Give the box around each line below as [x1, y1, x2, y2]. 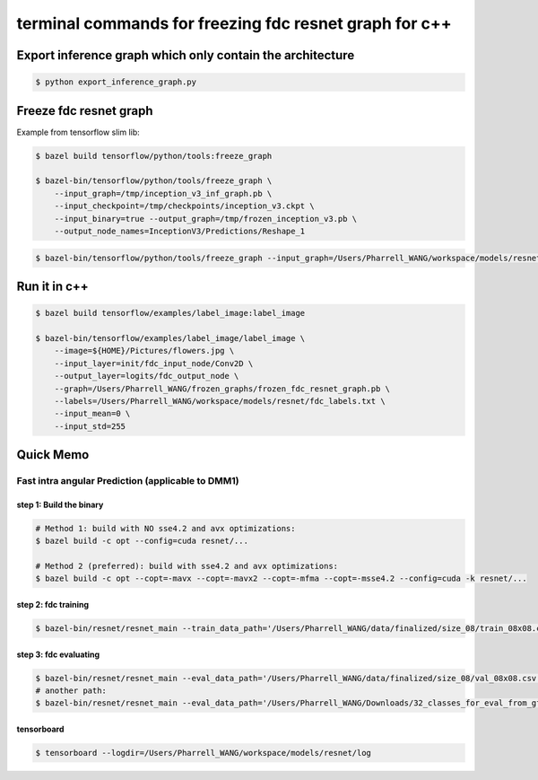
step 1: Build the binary [16, 499, 104, 510]
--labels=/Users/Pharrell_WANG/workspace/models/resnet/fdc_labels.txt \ [54, 396, 386, 406]
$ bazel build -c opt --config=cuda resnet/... [35, 536, 248, 547]
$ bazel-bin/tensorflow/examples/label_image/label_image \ [35, 333, 306, 343]
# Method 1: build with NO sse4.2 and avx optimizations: [35, 523, 296, 533]
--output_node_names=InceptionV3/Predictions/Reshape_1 [54, 225, 306, 236]
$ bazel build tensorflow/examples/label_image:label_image [35, 308, 306, 319]
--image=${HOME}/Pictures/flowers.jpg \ [54, 346, 235, 356]
